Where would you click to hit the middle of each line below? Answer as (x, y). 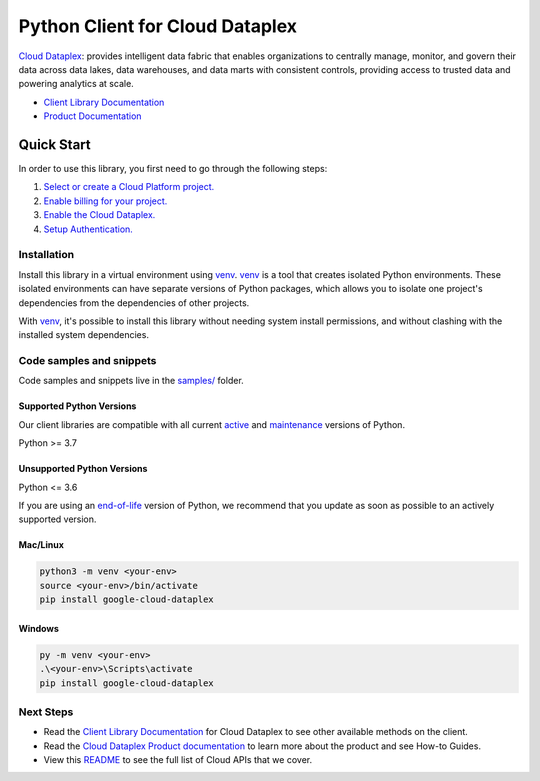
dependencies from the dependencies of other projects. (134, 302)
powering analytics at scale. (76, 84)
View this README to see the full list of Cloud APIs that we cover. (178, 760)
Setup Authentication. (88, 229)
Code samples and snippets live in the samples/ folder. (131, 381)
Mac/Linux (41, 545)
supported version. (57, 519)
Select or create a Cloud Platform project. (129, 187)
